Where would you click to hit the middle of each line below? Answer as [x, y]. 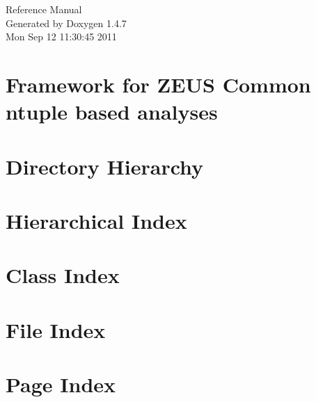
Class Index [63, 275]
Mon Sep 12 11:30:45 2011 [61, 37]
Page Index [61, 384]
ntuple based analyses [112, 112]
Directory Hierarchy [105, 166]
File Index [56, 329]
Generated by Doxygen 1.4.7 [66, 23]
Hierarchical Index [96, 220]
